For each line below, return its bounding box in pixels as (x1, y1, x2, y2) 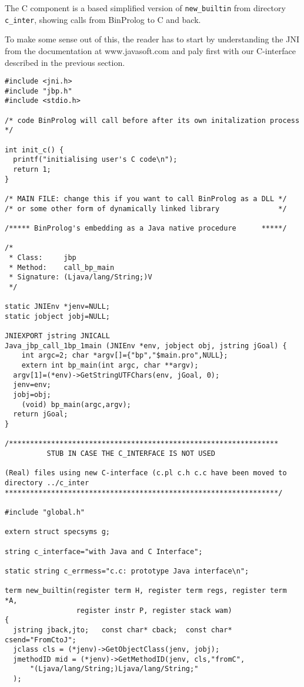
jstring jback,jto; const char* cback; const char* (13, 625, 232, 634)
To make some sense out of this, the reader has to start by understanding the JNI (5, 33, 299, 45)
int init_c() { (5, 145, 64, 154)
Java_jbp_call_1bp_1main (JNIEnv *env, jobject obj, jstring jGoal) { (5, 341, 287, 350)
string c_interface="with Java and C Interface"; (5, 547, 203, 556)
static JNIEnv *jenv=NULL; (5, 302, 110, 311)
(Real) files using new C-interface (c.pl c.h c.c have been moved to (5, 469, 287, 478)
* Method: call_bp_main (9, 263, 115, 272)
